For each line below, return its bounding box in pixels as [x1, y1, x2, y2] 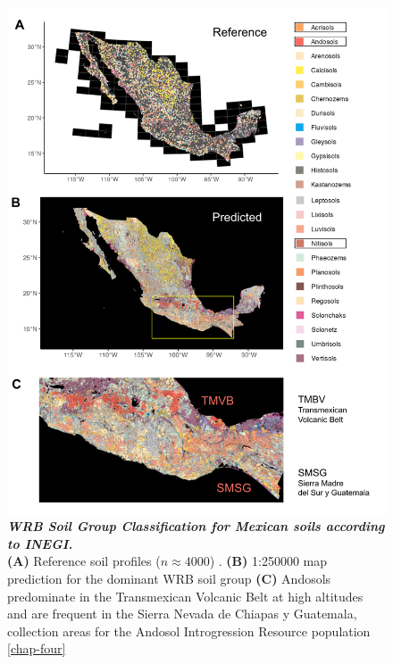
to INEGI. [7, 534, 73, 552]
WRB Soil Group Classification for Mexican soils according [7, 517, 385, 535]
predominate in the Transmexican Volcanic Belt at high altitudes [7, 586, 364, 605]
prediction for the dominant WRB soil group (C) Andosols [7, 569, 331, 587]
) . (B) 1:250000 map [209, 552, 327, 570]
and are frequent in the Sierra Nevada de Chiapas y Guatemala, [7, 604, 357, 623]
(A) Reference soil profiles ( [7, 552, 161, 570]
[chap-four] [7, 639, 66, 658]
